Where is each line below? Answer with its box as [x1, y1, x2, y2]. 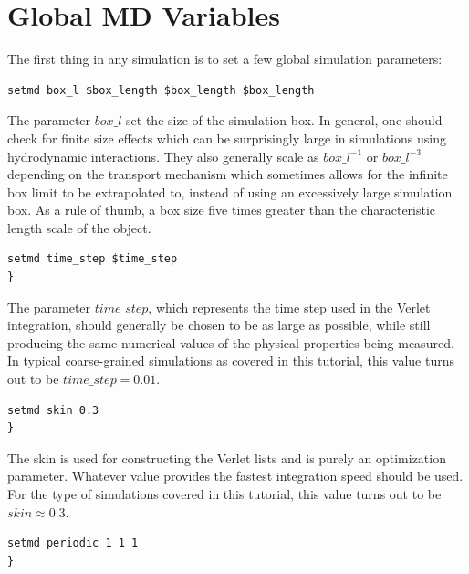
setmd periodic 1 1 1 [7, 537, 139, 550]
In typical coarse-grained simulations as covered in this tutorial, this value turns [7, 351, 454, 370]
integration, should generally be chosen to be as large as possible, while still [7, 315, 431, 335]
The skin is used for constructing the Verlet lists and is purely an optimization [7, 448, 446, 467]
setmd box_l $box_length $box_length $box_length [7, 83, 315, 97]
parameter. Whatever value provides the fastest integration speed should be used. [7, 466, 464, 485]
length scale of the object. [7, 218, 151, 237]
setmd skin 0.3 [7, 403, 99, 417]
